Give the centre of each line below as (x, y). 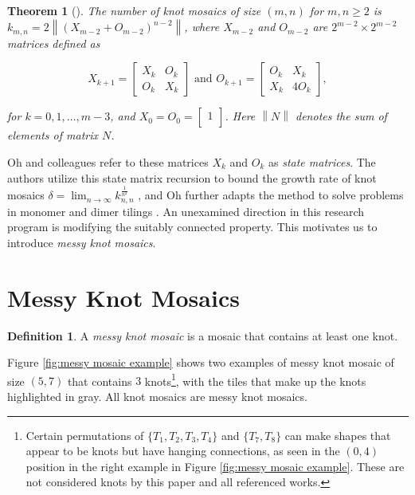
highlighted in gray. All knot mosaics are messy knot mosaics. (157, 396)
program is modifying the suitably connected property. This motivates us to (192, 227)
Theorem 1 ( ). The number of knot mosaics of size (134, 10)
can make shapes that (338, 435)
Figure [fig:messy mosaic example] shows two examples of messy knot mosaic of (201, 362)
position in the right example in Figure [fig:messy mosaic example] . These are (215, 466)
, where (202, 27)
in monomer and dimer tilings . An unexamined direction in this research (186, 211)
